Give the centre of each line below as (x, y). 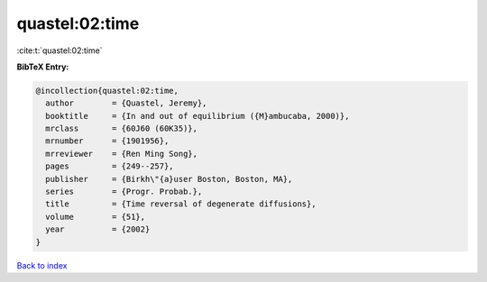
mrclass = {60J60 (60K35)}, (122, 129)
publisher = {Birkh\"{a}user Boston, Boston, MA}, (169, 179)
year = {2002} (98, 229)
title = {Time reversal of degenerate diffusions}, (181, 204)
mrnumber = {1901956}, (107, 141)
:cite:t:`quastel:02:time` (60, 50)
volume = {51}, (96, 217)
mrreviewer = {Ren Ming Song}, (122, 154)
